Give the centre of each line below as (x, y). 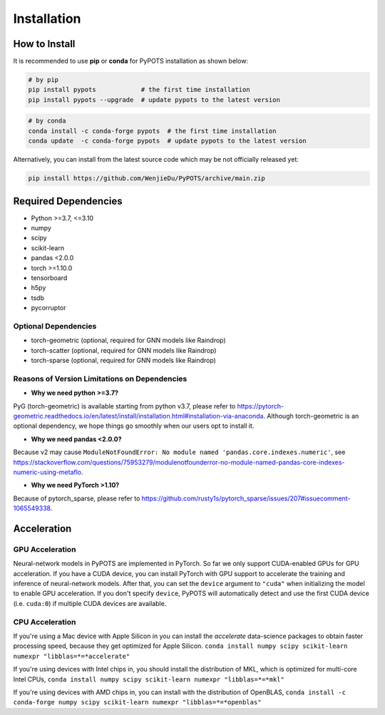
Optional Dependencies (55, 326)
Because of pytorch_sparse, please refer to (77, 498)
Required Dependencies (68, 201)
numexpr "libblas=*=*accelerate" (72, 656)
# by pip (43, 80)
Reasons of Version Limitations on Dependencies (100, 379)
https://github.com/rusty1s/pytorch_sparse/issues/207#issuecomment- (246, 498)
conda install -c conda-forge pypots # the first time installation (152, 131)
